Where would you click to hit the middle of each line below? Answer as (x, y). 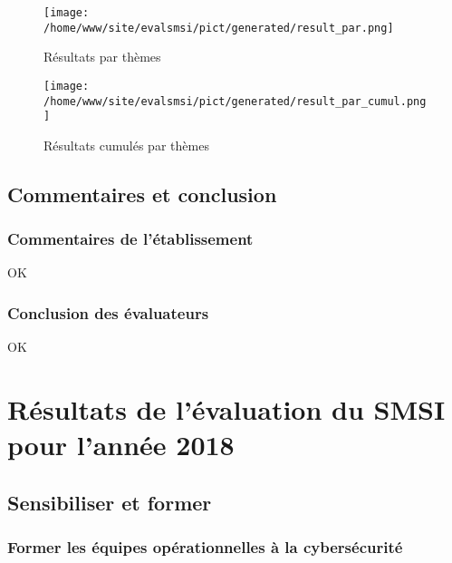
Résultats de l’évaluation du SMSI (226, 409)
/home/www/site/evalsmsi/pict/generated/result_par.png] (219, 28)
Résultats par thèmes (102, 57)
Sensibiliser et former (110, 502)
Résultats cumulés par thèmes (126, 145)
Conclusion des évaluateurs (108, 312)
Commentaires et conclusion (142, 194)
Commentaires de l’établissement (130, 239)
